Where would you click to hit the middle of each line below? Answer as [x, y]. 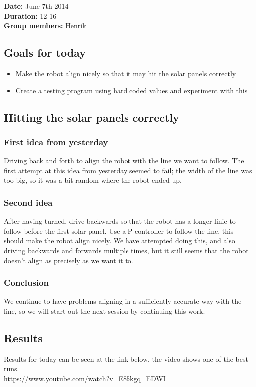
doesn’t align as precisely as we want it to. [69, 260]
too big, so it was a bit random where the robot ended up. [93, 180]
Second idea [28, 202]
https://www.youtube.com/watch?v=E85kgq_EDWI [85, 378]
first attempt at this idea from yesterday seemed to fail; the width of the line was [128, 170]
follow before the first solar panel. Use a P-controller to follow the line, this [119, 230]
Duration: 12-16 [30, 16]
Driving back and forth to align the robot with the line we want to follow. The [124, 161]
